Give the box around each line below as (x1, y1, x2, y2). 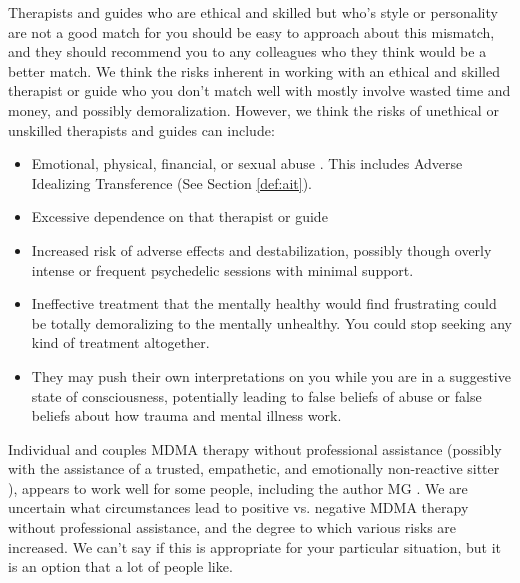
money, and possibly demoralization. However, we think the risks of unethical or (8, 99, 499, 120)
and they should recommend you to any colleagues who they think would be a (8, 41, 487, 62)
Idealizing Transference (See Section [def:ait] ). (31, 172, 312, 193)
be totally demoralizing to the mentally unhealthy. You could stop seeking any (31, 312, 512, 333)
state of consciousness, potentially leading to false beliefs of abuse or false (31, 385, 482, 406)
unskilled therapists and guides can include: (8, 119, 275, 140)
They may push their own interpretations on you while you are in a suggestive (31, 365, 511, 386)
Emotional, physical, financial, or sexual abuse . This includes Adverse (31, 153, 463, 174)
